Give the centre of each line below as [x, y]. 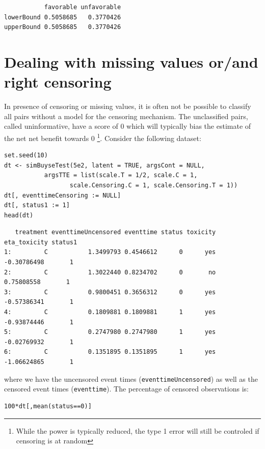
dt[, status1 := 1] [37, 205]
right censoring [58, 82]
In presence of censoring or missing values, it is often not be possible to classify [128, 106]
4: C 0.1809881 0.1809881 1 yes [110, 312]
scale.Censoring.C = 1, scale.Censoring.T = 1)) [154, 185]
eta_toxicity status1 [41, 242]
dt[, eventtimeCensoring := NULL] [63, 195]
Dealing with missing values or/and [131, 61]
